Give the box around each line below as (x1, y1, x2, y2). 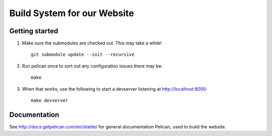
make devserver (31, 98, 69, 103)
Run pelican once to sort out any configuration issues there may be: (22, 63, 163, 69)
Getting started (9, 27, 58, 35)
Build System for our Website (9, 8, 134, 19)
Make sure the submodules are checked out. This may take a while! (22, 40, 162, 46)
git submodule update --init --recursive (31, 52, 134, 57)
